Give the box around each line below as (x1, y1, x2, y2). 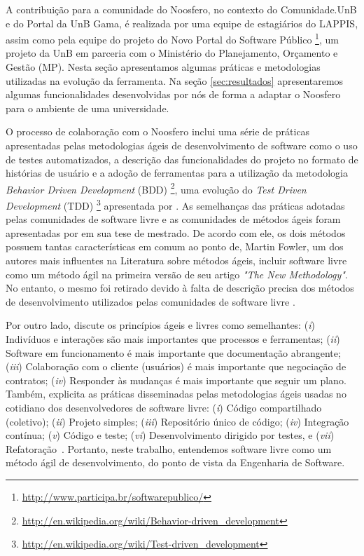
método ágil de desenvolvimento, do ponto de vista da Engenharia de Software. (6, 455, 345, 470)
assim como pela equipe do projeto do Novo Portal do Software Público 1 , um (6, 30, 339, 46)
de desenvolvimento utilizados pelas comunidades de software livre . (6, 294, 295, 308)
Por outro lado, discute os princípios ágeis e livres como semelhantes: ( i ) (6, 318, 315, 332)
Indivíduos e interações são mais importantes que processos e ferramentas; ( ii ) (6, 332, 340, 346)
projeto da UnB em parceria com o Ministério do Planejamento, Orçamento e (6, 46, 338, 60)
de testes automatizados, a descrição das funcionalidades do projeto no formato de (6, 151, 358, 166)
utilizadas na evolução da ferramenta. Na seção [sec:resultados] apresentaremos (6, 73, 344, 88)
